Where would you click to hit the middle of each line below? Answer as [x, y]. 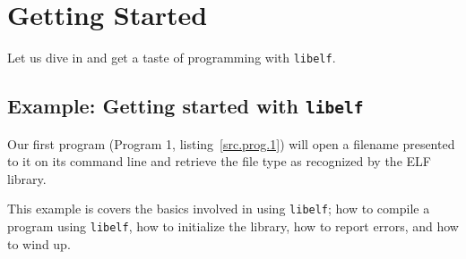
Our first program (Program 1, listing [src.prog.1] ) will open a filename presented [231, 143]
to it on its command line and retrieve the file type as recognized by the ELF [219, 161]
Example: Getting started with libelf [186, 106]
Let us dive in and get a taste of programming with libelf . [172, 58]
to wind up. [39, 243]
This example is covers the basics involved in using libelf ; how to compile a [219, 209]
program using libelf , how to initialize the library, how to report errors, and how [233, 226]
